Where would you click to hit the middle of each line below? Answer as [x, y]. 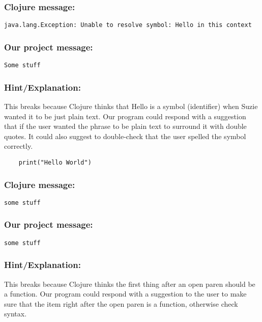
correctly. [19, 146]
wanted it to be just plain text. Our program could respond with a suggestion [125, 116]
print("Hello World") [55, 162]
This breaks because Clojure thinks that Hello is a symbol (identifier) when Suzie [131, 106]
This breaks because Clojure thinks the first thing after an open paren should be [130, 284]
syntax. [16, 314]
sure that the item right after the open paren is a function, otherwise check [121, 303]
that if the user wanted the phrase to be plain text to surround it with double [125, 126]
